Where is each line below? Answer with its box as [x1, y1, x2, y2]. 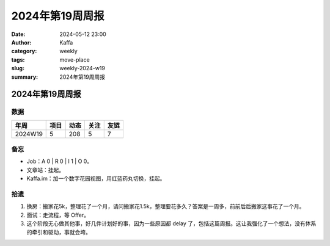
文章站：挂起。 [26, 166, 64, 173]
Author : [11, 38, 32, 46]
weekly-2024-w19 [59, 65, 105, 72]
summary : [11, 73, 38, 81]
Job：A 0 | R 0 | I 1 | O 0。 [26, 157, 93, 165]
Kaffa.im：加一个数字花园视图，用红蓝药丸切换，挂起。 [26, 175, 166, 183]
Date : [11, 31, 26, 38]
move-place [59, 56, 90, 63]
